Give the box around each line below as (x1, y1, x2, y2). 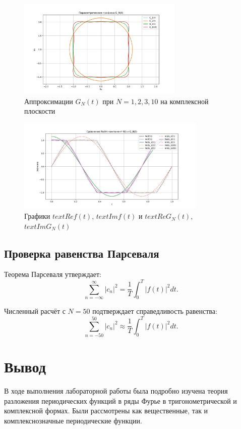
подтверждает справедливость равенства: (92, 306, 217, 316)
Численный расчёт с (4, 306, 66, 316)
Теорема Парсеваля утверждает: (4, 269, 101, 279)
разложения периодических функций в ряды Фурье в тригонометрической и (4, 395, 237, 406)
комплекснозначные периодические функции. (4, 415, 142, 425)
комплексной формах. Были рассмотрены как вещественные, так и (4, 405, 208, 416)
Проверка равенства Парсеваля (4, 245, 159, 261)
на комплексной (160, 96, 209, 106)
